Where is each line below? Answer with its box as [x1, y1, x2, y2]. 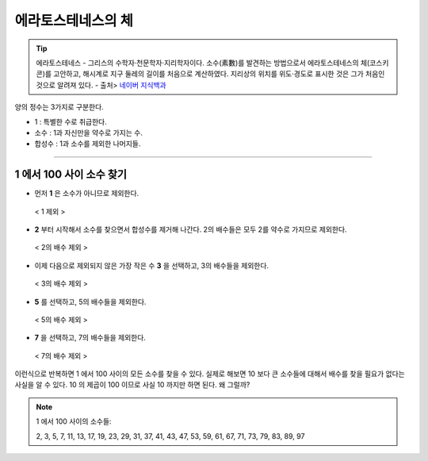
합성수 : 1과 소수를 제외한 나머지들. [34, 139, 141, 148]
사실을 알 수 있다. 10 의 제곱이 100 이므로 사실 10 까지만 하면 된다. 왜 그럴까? [14, 380, 250, 390]
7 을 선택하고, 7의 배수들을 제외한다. [34, 333, 147, 343]
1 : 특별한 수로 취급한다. [34, 117, 107, 126]
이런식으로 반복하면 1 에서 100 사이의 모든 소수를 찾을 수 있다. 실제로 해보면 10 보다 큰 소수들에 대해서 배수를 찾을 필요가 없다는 [14, 369, 406, 378]
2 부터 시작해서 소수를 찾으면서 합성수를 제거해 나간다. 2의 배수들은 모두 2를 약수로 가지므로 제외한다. [34, 225, 348, 234]
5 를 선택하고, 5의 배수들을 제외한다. [34, 297, 147, 306]
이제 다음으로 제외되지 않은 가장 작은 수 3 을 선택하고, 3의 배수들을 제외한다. [34, 260, 269, 270]
